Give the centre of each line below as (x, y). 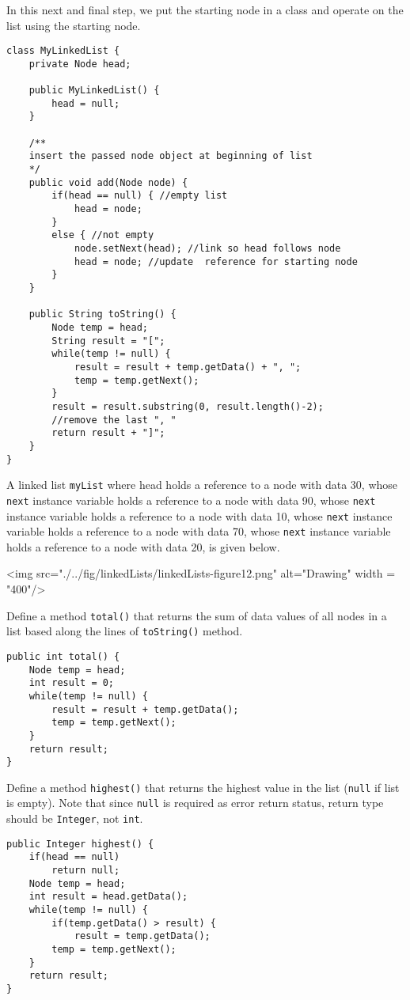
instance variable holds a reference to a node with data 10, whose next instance (199, 515)
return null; (86, 871)
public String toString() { (102, 314)
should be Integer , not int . (75, 818)
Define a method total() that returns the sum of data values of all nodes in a (197, 615)
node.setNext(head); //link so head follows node (207, 249)
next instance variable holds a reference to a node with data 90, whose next (191, 500)
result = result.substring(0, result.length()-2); (188, 406)
